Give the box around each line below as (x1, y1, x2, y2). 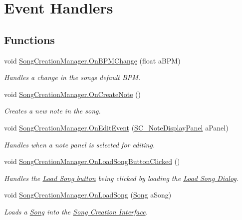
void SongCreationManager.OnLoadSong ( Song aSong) (4, 189, 172, 200)
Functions (4, 31, 55, 47)
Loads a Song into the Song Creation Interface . (4, 206, 148, 216)
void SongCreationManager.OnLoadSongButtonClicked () (4, 156, 180, 166)
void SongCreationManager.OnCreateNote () (4, 88, 141, 99)
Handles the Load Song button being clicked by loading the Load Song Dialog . (4, 172, 239, 183)
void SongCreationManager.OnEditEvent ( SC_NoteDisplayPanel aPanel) (4, 122, 229, 132)
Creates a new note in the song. (4, 105, 101, 116)
